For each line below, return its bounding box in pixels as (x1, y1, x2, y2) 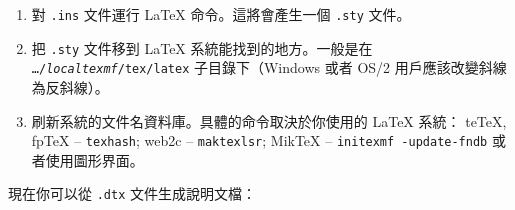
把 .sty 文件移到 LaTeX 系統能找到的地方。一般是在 (31, 37, 373, 58)
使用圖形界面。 (45, 149, 144, 170)
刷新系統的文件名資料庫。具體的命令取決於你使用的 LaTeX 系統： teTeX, (31, 110, 507, 131)
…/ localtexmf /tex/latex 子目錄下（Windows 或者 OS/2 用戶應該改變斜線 (31, 57, 507, 78)
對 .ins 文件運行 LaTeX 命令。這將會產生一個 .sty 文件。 (31, 4, 411, 24)
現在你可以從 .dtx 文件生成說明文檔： (8, 183, 256, 204)
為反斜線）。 (31, 76, 109, 97)
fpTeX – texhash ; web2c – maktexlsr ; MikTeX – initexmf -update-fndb (31, 130, 488, 151)
